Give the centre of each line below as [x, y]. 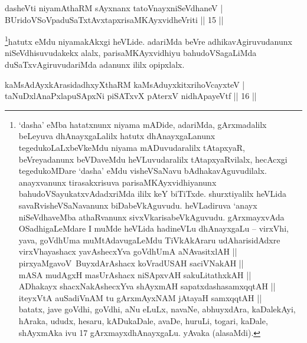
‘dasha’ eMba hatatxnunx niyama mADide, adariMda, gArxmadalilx [143, 124]
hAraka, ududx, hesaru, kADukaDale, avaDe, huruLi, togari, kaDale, [143, 320]
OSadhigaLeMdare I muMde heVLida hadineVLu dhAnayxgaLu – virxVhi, [153, 228]
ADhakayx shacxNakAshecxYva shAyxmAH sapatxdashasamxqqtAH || [147, 286]
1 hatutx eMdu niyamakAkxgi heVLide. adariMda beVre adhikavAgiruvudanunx [148, 40]
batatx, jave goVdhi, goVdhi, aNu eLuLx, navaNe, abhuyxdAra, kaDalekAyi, [157, 309]
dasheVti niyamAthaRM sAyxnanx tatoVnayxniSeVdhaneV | [114, 8]
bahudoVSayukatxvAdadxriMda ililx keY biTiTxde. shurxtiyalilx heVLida [152, 194]
